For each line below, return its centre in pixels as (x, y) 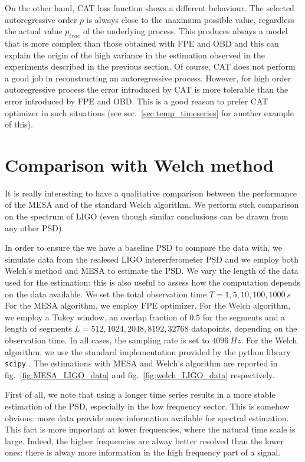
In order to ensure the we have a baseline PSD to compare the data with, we (144, 248)
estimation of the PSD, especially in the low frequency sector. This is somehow (147, 406)
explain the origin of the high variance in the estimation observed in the (135, 55)
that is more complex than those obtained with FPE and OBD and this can (142, 43)
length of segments (38, 328)
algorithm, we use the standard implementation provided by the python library (148, 351)
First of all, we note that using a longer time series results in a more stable (140, 394)
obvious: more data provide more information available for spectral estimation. (147, 417)
